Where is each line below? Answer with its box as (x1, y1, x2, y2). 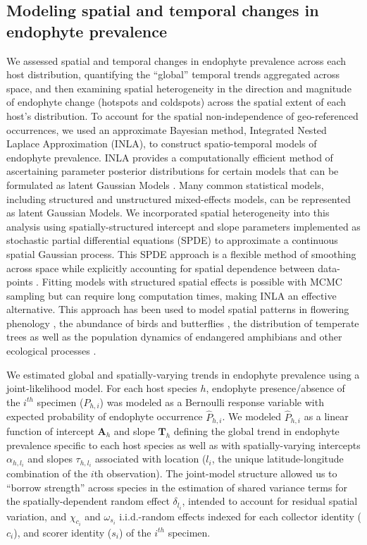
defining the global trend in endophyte (173, 423, 340, 438)
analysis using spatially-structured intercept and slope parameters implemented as (6, 219, 361, 233)
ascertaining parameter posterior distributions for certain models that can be (6, 164, 339, 178)
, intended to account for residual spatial (182, 494, 358, 508)
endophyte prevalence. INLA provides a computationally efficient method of (6, 149, 333, 164)
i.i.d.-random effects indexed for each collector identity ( (119, 508, 361, 523)
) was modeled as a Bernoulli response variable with (99, 394, 324, 409)
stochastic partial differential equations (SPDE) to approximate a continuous (6, 233, 338, 247)
